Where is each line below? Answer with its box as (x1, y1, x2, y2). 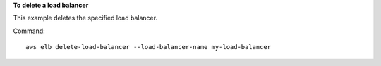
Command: (13, 27, 45, 35)
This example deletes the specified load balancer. (13, 14, 158, 22)
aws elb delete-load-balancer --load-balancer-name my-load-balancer (25, 43, 272, 51)
